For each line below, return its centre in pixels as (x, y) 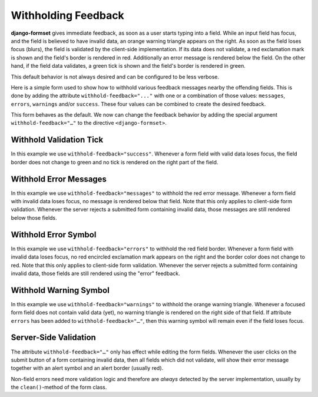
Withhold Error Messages (59, 179)
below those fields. (34, 217)
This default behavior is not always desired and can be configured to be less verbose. (115, 77)
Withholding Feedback (68, 15)
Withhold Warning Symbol (60, 290)
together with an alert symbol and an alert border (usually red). (87, 368)
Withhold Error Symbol (54, 235)
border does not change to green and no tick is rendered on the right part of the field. (115, 162)
